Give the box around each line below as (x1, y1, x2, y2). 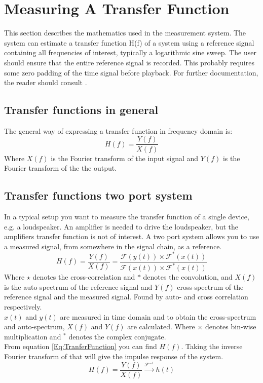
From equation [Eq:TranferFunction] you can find (4, 341, 157, 352)
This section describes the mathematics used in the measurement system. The (4, 27, 246, 38)
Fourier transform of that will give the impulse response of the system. (4, 351, 223, 361)
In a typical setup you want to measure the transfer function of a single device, (4, 211, 249, 221)
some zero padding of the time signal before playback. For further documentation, (4, 67, 258, 78)
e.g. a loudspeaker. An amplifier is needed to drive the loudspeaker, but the (4, 221, 239, 232)
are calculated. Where (127, 321, 195, 332)
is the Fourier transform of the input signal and (51, 152, 199, 163)
